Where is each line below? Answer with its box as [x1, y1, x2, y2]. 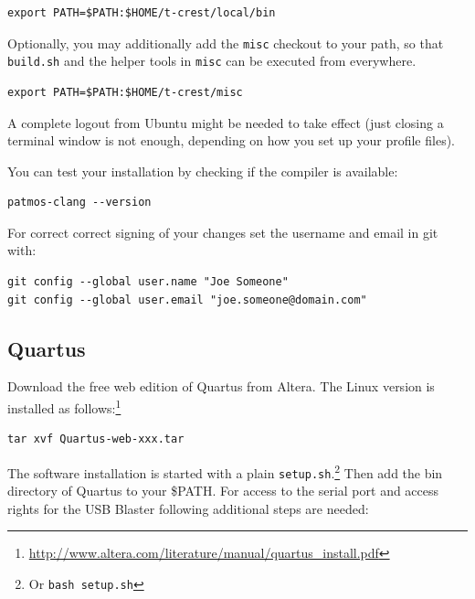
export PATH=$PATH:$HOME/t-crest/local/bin [7, 6, 276, 19]
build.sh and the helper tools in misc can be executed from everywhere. [7, 51, 417, 70]
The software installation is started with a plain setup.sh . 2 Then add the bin [7, 460, 443, 482]
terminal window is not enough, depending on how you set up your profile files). [7, 131, 455, 150]
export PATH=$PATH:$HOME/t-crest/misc [7, 85, 243, 99]
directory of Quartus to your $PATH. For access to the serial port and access [7, 481, 439, 500]
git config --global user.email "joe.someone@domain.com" [7, 293, 367, 306]
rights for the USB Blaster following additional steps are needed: [7, 498, 369, 518]
